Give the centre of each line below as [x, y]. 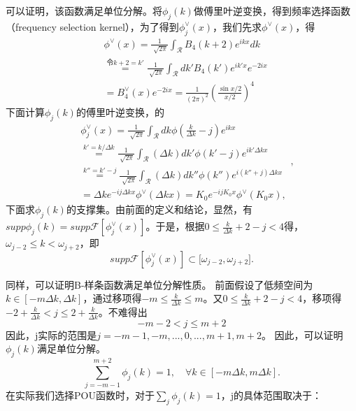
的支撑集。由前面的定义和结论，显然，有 [159, 209]
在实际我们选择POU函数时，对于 [80, 395]
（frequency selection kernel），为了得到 [92, 26]
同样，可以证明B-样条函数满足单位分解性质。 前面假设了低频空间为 [159, 284]
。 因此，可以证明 [302, 334]
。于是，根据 [175, 226]
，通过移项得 [112, 298]
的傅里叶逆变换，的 [120, 111]
